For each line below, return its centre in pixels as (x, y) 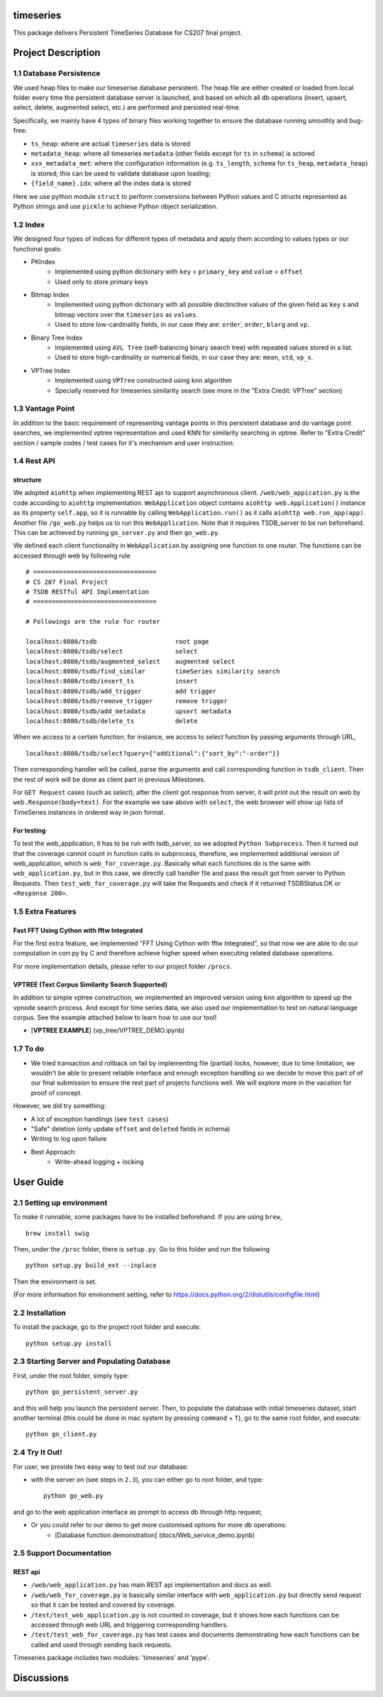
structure (27, 480)
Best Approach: (54, 1151)
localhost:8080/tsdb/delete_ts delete (112, 721)
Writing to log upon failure (69, 1139)
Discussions (41, 1678)
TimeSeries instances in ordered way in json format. (89, 812)
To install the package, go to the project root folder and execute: (107, 1327)
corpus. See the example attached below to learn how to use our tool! (115, 1018)
